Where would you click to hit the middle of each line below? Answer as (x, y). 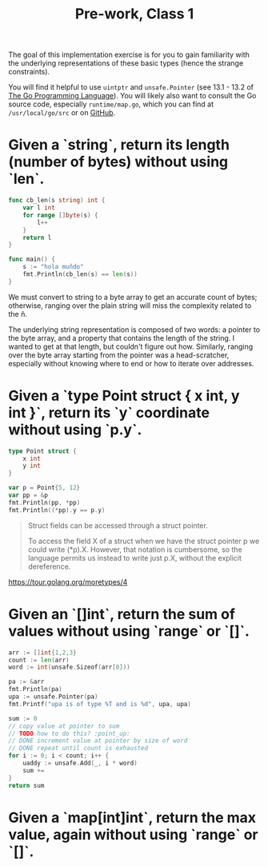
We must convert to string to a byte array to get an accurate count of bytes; (133, 297)
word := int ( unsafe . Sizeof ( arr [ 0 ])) (69, 667)
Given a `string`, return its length (119, 145)
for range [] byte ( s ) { (60, 215)
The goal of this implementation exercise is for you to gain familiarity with (129, 55)
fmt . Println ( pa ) (35, 689)
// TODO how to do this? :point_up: (69, 733)
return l (37, 238)
